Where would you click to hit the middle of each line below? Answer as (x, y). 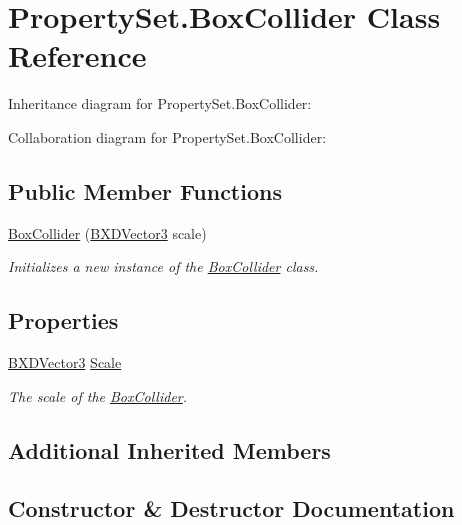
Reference (77, 55)
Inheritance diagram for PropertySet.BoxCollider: (160, 103)
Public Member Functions (145, 190)
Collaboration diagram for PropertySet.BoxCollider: (167, 136)
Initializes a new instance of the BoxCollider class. (163, 266)
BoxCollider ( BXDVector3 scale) (107, 232)
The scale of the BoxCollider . (98, 395)
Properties (63, 320)
